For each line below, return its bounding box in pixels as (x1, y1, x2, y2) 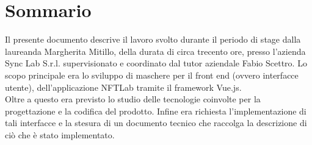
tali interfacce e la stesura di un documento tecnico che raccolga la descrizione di (5, 116, 307, 129)
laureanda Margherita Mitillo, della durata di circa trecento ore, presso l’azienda (5, 44, 306, 57)
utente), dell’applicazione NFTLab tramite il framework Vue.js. (5, 80, 242, 93)
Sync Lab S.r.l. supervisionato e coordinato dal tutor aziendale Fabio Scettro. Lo (5, 57, 307, 69)
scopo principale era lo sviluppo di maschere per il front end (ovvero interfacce (5, 68, 299, 81)
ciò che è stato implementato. (5, 128, 115, 141)
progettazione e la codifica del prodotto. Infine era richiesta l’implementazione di (5, 104, 307, 117)
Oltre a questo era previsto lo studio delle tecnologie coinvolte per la (5, 93, 261, 105)
